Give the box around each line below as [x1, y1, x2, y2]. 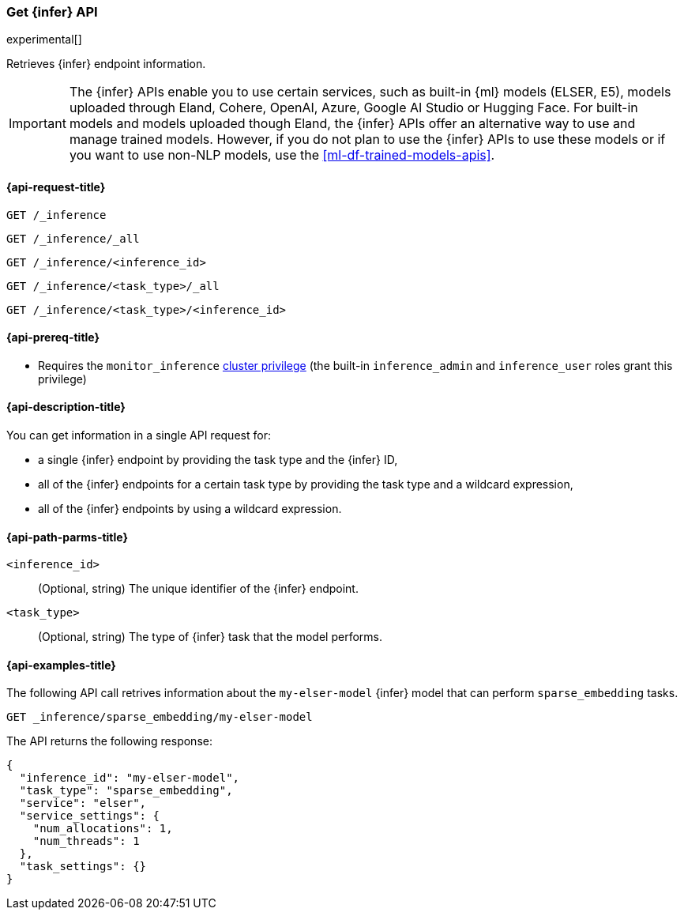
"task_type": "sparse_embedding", [19, 784, 233, 797]
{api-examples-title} [6, 658, 116, 672]
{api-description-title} [6, 400, 126, 414]
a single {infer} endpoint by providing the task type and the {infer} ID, [38, 453, 398, 467]
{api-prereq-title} [6, 330, 100, 345]
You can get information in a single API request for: [6, 428, 271, 443]
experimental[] [6, 32, 82, 47]
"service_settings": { [19, 809, 160, 823]
